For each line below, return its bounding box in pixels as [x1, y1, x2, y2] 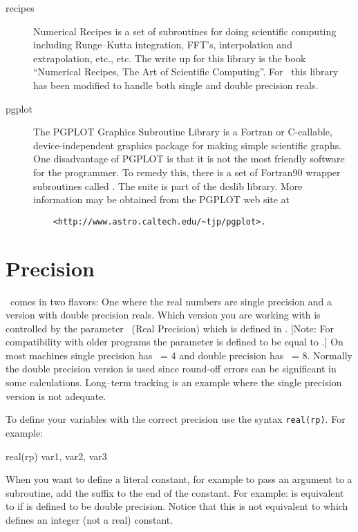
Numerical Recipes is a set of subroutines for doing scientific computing [33, 23, 337, 38]
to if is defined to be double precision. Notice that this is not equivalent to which [6, 499, 348, 513]
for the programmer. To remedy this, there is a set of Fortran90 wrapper [33, 164, 341, 179]
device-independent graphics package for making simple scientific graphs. [33, 137, 342, 152]
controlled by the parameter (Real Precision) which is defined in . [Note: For [6, 321, 334, 335]
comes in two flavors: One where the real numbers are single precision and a [10, 294, 332, 308]
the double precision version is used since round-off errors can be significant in [6, 361, 337, 376]
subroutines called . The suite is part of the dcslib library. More [33, 178, 303, 193]
